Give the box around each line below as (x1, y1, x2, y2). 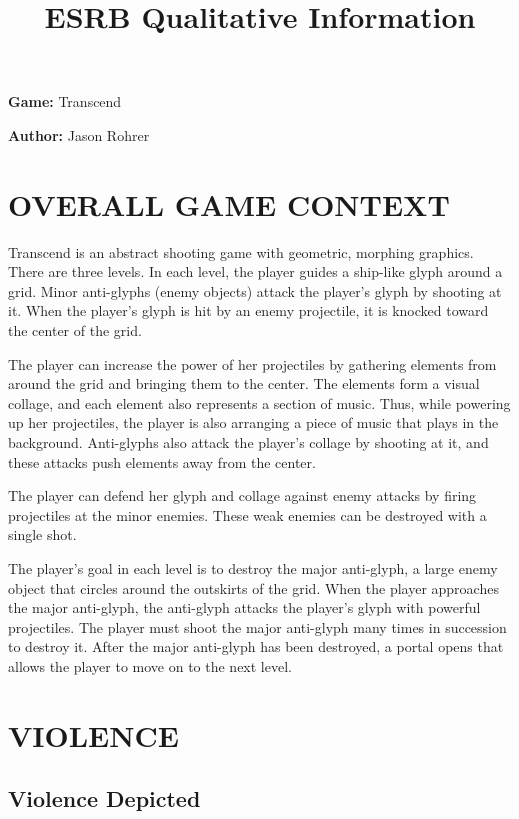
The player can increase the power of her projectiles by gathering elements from (8, 353, 497, 374)
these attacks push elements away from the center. (8, 451, 316, 472)
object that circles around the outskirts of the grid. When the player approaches (8, 577, 499, 598)
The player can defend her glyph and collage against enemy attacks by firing (8, 485, 477, 506)
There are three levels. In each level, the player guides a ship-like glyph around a (8, 261, 503, 282)
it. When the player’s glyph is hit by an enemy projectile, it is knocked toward (8, 300, 489, 321)
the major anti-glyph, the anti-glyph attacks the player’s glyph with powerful (8, 597, 481, 618)
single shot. (8, 524, 77, 545)
